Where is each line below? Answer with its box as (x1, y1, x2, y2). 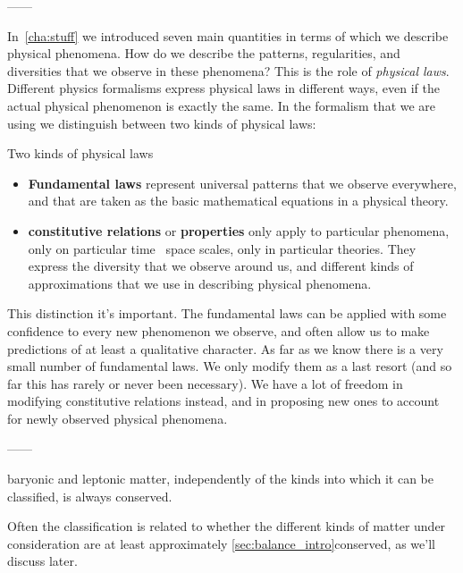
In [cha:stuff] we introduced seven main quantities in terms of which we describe (7, 26, 449, 45)
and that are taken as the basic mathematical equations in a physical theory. (28, 191, 449, 210)
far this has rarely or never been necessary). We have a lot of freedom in (7, 374, 403, 392)
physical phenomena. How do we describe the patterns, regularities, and (7, 44, 400, 63)
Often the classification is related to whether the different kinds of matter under (7, 517, 446, 535)
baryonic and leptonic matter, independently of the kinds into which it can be (7, 469, 434, 488)
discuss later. (7, 552, 78, 570)
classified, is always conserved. (7, 486, 173, 505)
